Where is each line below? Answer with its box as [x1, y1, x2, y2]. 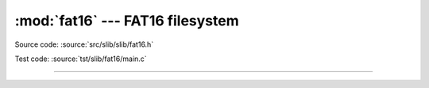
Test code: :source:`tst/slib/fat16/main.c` [14, 54, 147, 63]
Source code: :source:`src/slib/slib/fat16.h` [14, 40, 154, 49]
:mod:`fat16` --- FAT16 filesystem [14, 12, 239, 29]
